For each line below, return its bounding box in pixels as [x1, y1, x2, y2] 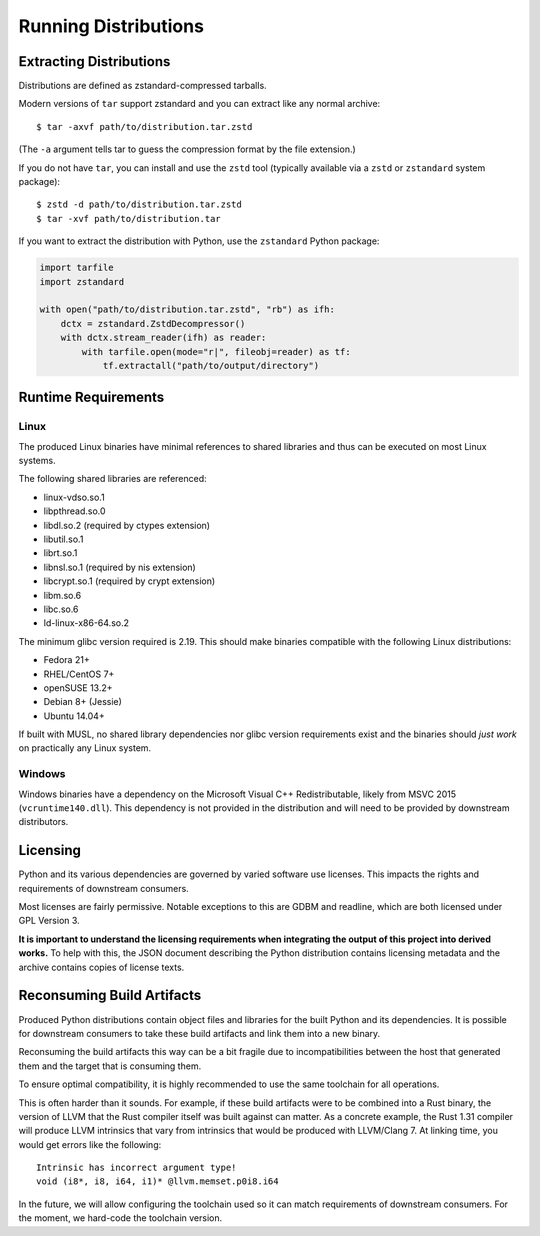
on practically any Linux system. [18, 742, 152, 754]
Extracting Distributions [18, 53, 171, 70]
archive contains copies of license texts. [18, 961, 185, 973]
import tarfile [39, 262, 114, 274]
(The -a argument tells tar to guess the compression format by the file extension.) [18, 143, 357, 155]
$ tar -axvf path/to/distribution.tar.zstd [36, 121, 253, 132]
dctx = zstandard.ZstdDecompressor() [60, 318, 246, 329]
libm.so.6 [43, 589, 82, 601]
